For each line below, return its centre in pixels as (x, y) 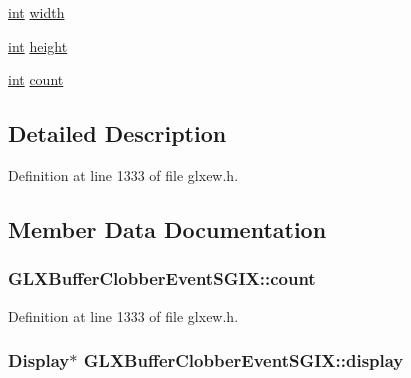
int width (36, 12)
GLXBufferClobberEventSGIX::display (243, 360)
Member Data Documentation (167, 228)
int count (36, 79)
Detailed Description (117, 133)
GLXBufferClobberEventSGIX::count (162, 278)
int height (38, 45)
